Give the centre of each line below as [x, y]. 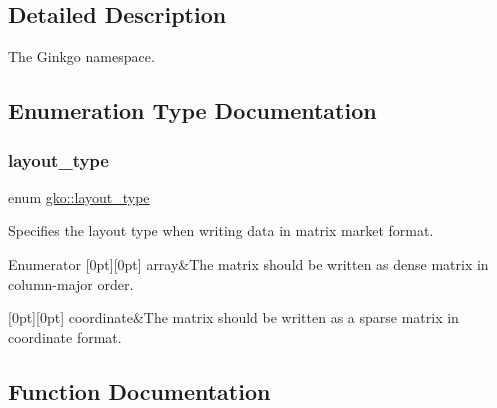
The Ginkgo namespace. [81, 56]
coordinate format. [65, 336]
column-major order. [71, 283]
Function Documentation [139, 390]
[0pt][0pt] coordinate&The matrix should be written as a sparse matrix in [233, 317]
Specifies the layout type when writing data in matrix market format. [221, 230]
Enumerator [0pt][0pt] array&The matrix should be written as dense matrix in [248, 263]
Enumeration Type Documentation [192, 110]
